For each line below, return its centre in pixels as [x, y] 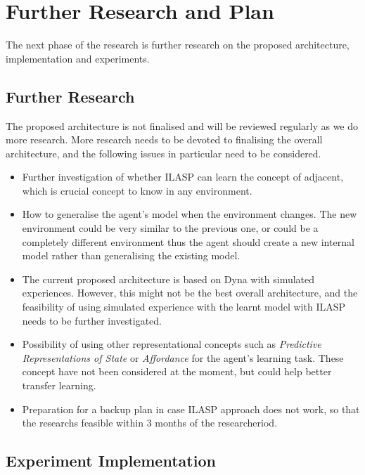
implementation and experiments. [78, 58]
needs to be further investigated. [92, 320]
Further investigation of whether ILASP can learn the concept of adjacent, [183, 177]
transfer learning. [59, 385]
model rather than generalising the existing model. [131, 255]
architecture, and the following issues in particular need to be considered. [164, 153]
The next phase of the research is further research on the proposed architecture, [178, 45]
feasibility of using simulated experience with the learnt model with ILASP [184, 307]
